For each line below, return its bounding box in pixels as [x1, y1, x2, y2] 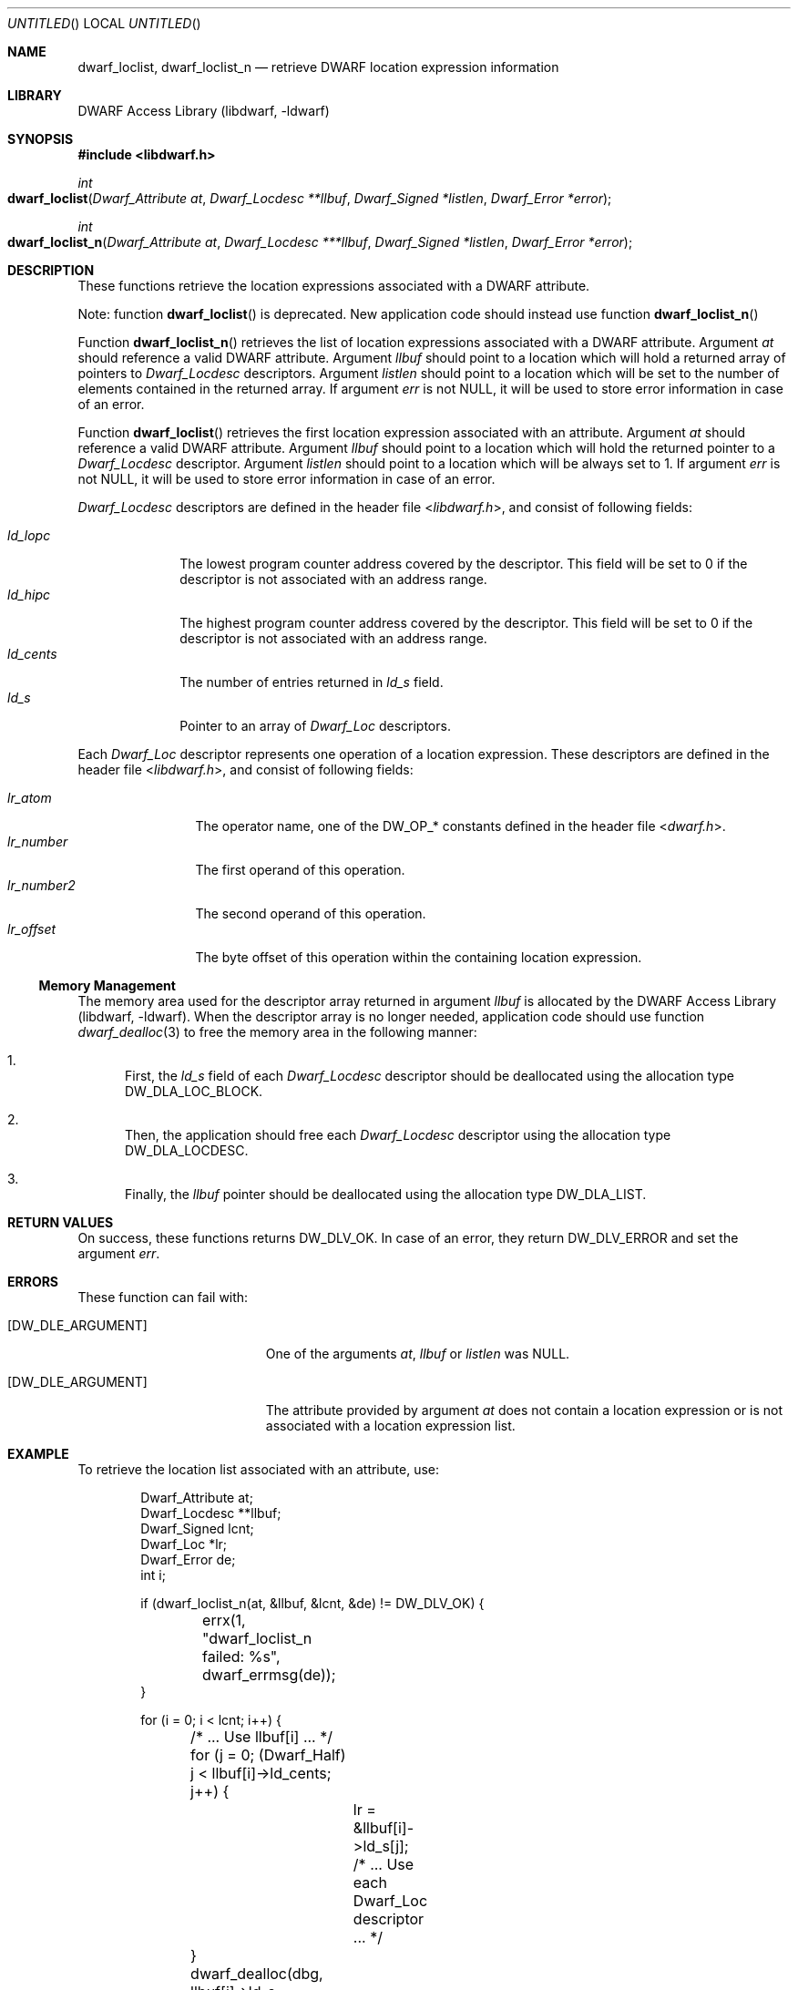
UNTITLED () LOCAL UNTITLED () [7, 15, 201, 31]
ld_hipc [7, 587, 51, 602]
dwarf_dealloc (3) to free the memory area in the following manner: [77, 1024, 477, 1040]
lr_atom [7, 790, 52, 805]
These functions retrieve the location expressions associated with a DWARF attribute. [77, 278, 590, 293]
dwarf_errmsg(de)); [202, 1666, 336, 1684]
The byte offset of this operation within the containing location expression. [195, 949, 642, 965]
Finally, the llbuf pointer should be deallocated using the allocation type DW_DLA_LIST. [125, 1186, 647, 1202]
